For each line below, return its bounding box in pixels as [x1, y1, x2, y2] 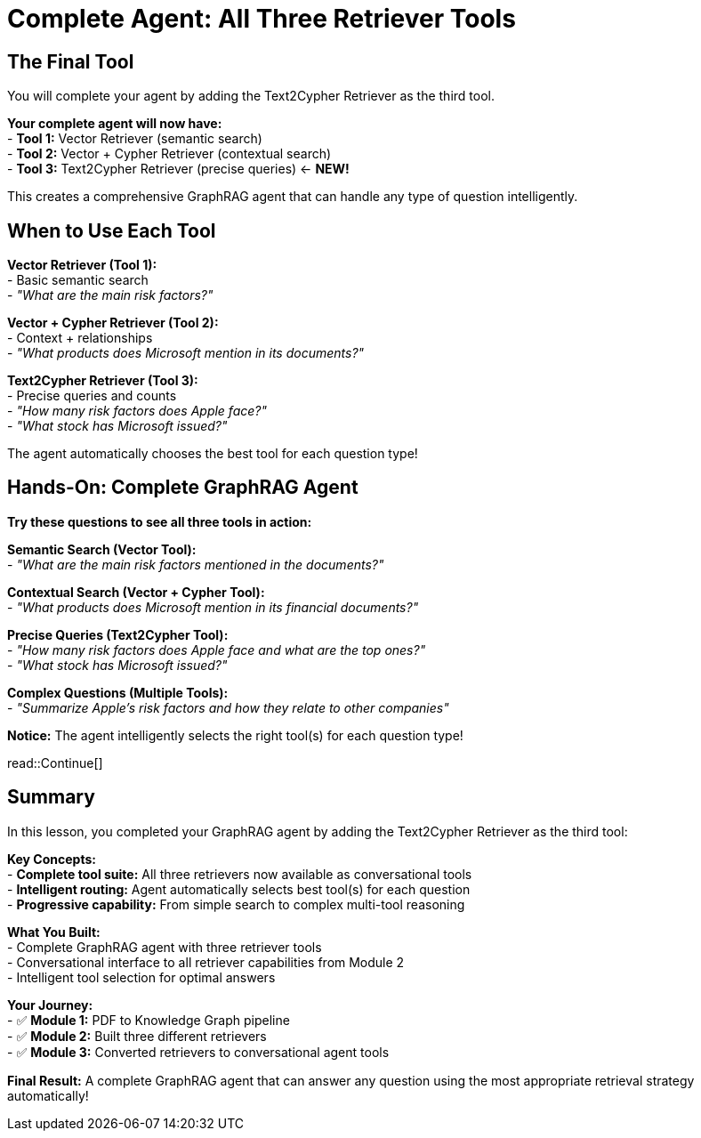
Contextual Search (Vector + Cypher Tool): [7, 584, 265, 600]
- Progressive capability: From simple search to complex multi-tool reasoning [7, 896, 465, 912]
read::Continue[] [7, 755, 103, 771]
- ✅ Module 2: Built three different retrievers [7, 1028, 267, 1044]
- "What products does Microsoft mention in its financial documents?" [7, 599, 419, 615]
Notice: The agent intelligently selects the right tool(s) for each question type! [7, 727, 463, 743]
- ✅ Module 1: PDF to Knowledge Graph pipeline [7, 1012, 290, 1028]
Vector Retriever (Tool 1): [7, 257, 157, 273]
